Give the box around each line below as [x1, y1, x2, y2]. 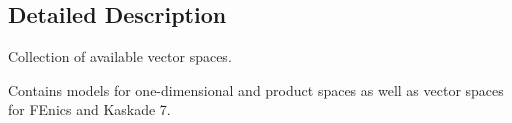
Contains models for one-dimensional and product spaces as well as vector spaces [8, 79, 504, 100]
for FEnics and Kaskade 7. [8, 99, 171, 120]
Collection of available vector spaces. [8, 46, 232, 67]
